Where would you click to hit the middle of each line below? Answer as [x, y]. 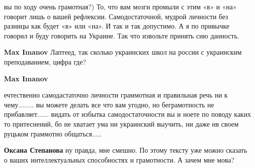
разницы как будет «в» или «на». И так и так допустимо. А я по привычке [117, 26]
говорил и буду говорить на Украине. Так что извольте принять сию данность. [122, 35]
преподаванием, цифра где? [45, 61]
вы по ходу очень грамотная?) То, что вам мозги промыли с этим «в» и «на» [120, 6]
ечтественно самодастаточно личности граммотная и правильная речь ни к [116, 95]
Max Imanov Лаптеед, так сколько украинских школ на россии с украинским [123, 52]
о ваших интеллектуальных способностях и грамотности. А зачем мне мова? [119, 159]
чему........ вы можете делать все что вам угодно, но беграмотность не [109, 104]
